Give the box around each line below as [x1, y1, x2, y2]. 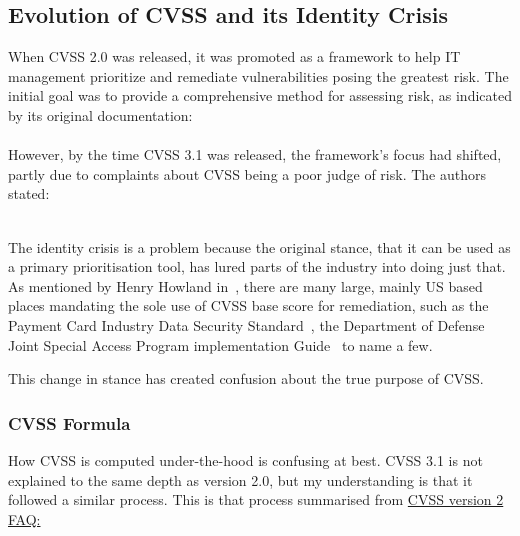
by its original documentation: [8, 104, 193, 125]
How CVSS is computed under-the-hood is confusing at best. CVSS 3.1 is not [8, 449, 483, 470]
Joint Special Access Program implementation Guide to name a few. [8, 334, 433, 355]
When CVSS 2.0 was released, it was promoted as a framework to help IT [8, 46, 461, 67]
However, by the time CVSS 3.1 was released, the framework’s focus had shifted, [8, 144, 502, 165]
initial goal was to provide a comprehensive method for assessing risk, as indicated [8, 85, 512, 106]
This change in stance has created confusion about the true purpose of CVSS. [8, 368, 484, 389]
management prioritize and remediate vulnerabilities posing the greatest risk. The [8, 65, 509, 86]
